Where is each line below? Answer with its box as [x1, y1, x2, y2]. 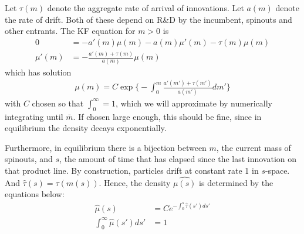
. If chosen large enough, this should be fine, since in [73, 110, 262, 122]
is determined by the [199, 176, 273, 188]
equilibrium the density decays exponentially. [5, 122, 167, 134]
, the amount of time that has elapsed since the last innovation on [59, 153, 297, 165]
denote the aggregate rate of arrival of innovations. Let [47, 2, 244, 13]
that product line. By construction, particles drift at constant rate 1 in [5, 164, 259, 176]
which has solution [5, 66, 72, 78]
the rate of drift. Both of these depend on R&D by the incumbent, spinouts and [5, 13, 292, 25]
